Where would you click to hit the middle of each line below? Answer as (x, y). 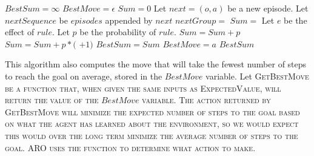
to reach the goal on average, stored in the (84, 76)
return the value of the (52, 100)
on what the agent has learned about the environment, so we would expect (152, 124)
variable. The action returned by (206, 100)
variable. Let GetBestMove (257, 76)
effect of (20, 32)
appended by (129, 20)
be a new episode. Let (268, 8)
